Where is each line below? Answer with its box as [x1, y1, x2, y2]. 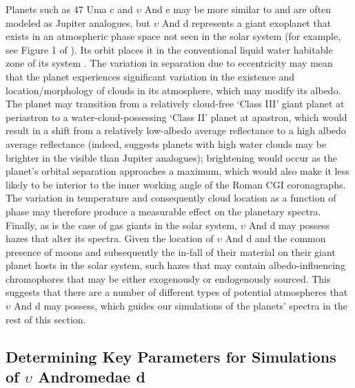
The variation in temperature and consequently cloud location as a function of [6, 191, 336, 205]
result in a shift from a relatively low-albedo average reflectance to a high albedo [6, 123, 346, 138]
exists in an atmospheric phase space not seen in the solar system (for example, [6, 29, 341, 43]
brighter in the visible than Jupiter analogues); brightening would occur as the [6, 150, 337, 164]
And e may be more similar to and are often [144, 2, 332, 16]
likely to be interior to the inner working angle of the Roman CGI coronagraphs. [6, 177, 346, 191]
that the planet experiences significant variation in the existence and [6, 69, 295, 83]
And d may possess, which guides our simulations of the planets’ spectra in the [14, 299, 347, 313]
